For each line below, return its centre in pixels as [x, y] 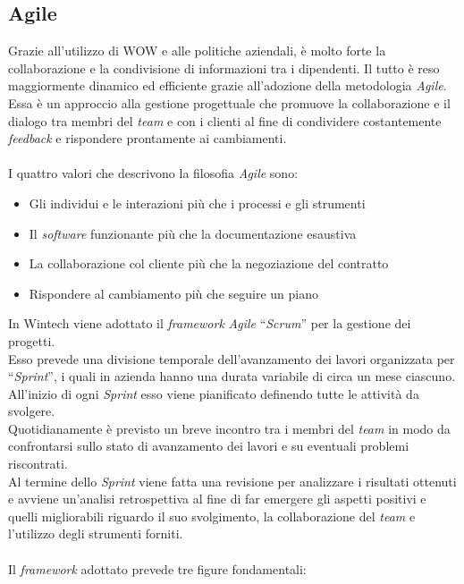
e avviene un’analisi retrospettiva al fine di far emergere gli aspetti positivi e [217, 499]
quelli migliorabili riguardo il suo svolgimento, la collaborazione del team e [212, 516]
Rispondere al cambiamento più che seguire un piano [173, 293]
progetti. [32, 340]
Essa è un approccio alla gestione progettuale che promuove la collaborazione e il [229, 102]
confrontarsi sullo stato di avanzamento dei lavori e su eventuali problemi [209, 446]
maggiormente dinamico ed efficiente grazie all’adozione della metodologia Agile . [228, 85]
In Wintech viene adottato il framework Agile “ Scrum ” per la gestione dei [210, 323]
